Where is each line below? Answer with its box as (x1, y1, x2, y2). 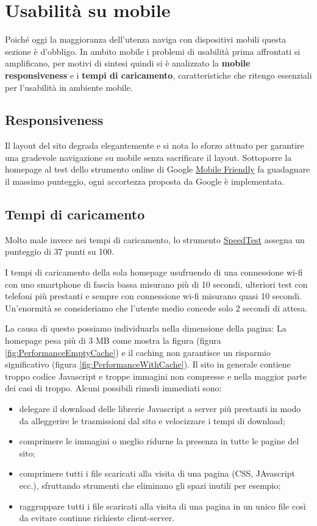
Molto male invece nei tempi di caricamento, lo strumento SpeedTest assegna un (5, 233, 305, 246)
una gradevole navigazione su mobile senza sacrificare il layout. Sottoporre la (5, 151, 292, 163)
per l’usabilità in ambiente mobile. (5, 80, 133, 93)
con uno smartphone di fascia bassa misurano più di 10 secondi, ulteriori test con (5, 277, 308, 290)
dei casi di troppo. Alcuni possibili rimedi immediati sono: (5, 382, 222, 394)
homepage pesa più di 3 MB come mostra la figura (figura (5, 334, 221, 347)
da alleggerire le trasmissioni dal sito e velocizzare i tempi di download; (19, 414, 285, 427)
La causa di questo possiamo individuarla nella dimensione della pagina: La (5, 322, 287, 335)
